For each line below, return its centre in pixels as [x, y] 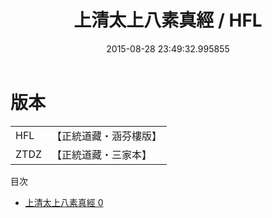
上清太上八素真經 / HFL [168, 20]
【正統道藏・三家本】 [102, 154]
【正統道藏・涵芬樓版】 [107, 136]
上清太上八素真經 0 [64, 202]
